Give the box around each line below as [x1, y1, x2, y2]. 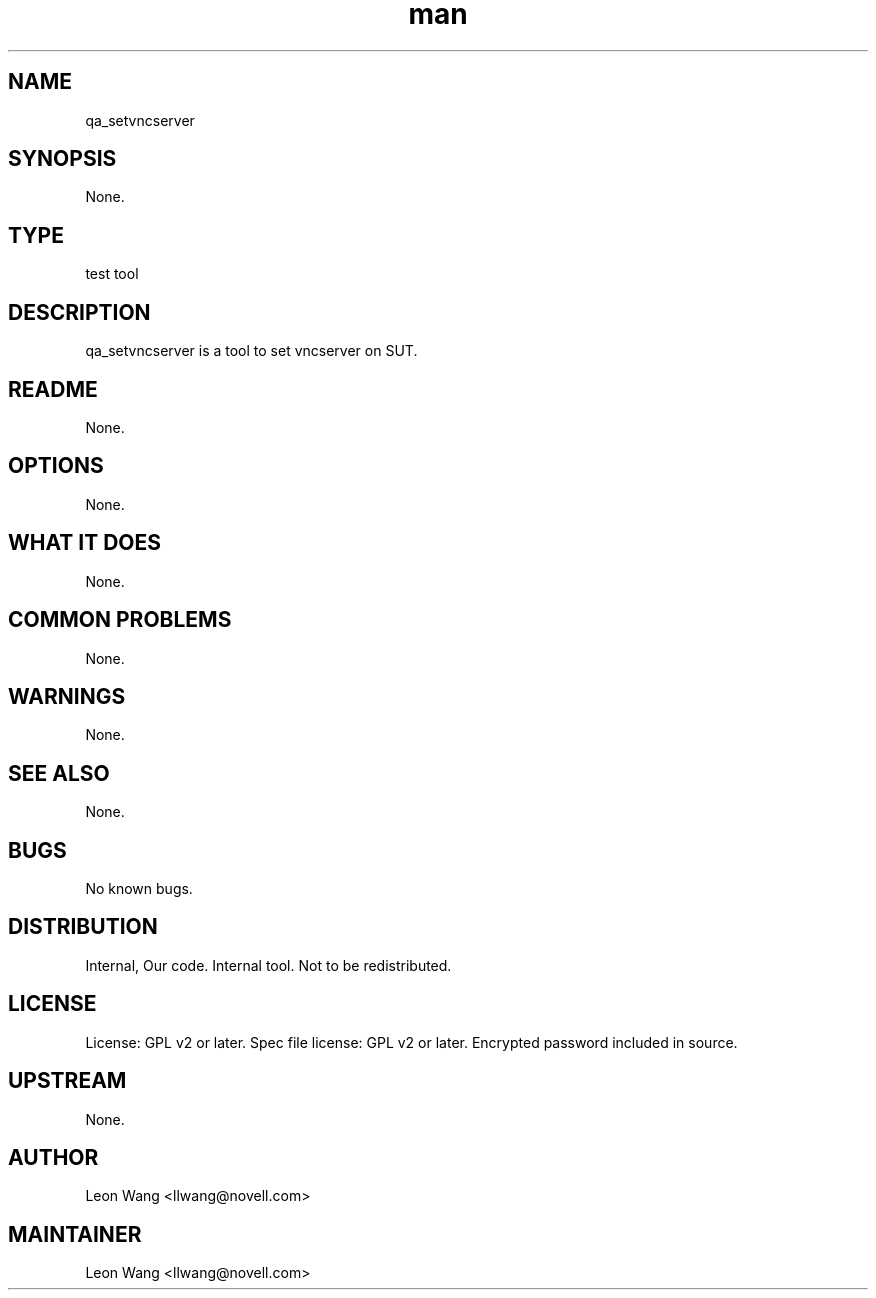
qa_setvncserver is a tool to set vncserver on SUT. [85, 342, 418, 360]
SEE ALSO [8, 760, 110, 786]
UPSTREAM [8, 1068, 127, 1094]
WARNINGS [8, 683, 126, 709]
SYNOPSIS [8, 146, 117, 172]
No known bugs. [85, 880, 193, 898]
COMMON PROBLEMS [8, 607, 232, 633]
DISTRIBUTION [8, 914, 158, 940]
